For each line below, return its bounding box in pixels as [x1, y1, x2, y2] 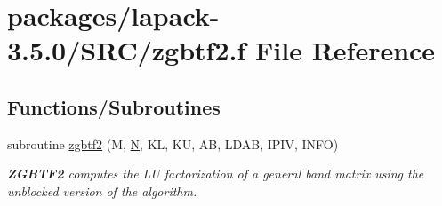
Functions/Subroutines [7, 92, 221, 120]
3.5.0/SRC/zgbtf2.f [7, 32, 246, 68]
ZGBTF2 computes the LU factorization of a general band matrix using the [7, 164, 424, 183]
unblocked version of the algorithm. [7, 181, 197, 200]
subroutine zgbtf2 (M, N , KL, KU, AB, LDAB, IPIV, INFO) [7, 134, 339, 153]
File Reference [255, 32, 436, 68]
